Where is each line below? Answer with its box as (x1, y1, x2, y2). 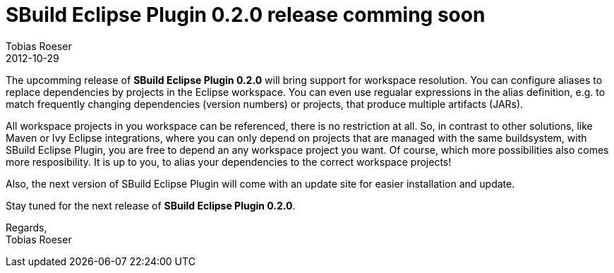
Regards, (6, 221, 47, 233)
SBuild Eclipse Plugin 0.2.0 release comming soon (6, 3, 486, 27)
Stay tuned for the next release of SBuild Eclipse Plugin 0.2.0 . (6, 199, 296, 212)
